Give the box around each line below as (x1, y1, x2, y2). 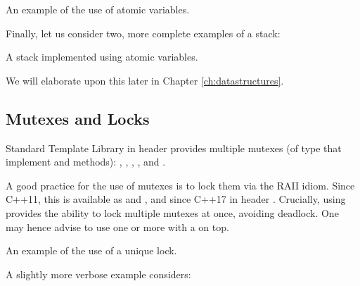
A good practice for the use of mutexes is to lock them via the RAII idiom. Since (6, 178, 355, 192)
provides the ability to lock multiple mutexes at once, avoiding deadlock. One (6, 205, 339, 220)
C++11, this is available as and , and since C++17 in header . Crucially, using (6, 192, 346, 206)
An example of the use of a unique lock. (6, 243, 177, 258)
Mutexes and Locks (6, 107, 150, 129)
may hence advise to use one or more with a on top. (6, 219, 229, 234)
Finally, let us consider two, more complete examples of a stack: (6, 25, 281, 40)
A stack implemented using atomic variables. (6, 49, 198, 64)
